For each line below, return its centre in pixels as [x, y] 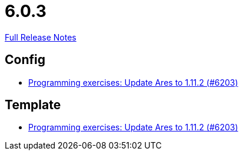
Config [25, 60]
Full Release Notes [41, 37]
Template [33, 105]
